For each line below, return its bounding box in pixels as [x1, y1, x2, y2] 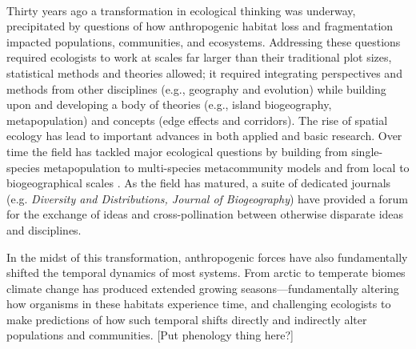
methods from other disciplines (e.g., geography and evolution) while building [6, 80, 386, 97]
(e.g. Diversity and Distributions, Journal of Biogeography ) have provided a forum [6, 190, 408, 207]
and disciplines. [6, 221, 82, 238]
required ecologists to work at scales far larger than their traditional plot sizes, [6, 49, 392, 66]
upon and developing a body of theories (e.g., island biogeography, [6, 96, 332, 113]
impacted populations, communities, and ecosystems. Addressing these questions [6, 33, 401, 50]
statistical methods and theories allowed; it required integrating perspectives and [6, 64, 402, 81]
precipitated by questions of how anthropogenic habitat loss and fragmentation [6, 18, 394, 34]
